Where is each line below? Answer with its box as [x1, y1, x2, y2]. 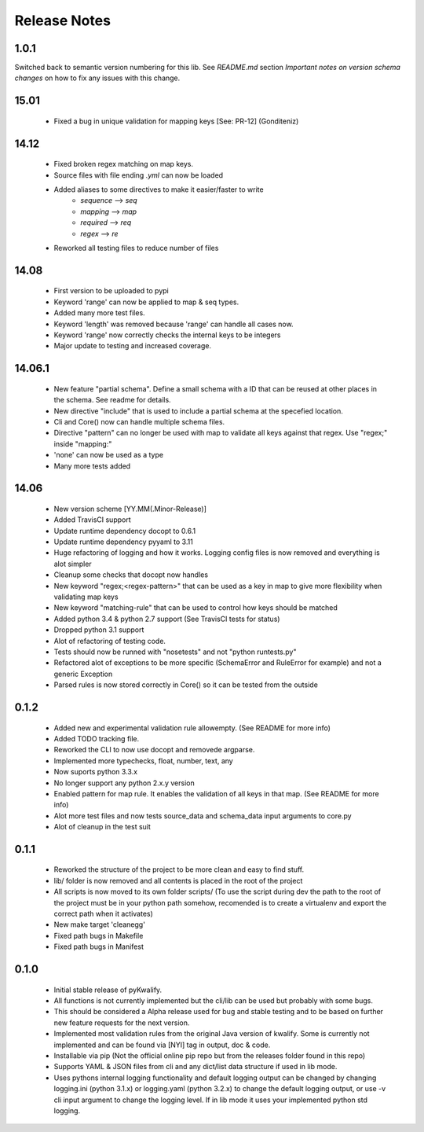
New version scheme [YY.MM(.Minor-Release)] [53, 504, 207, 513]
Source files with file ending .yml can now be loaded [53, 170, 224, 180]
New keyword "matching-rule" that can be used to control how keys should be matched [53, 603, 338, 612]
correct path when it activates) [53, 909, 153, 919]
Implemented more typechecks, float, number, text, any [53, 755, 233, 766]
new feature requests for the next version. [53, 1018, 190, 1027]
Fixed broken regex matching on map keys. [53, 160, 194, 169]
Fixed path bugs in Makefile [53, 931, 144, 940]
